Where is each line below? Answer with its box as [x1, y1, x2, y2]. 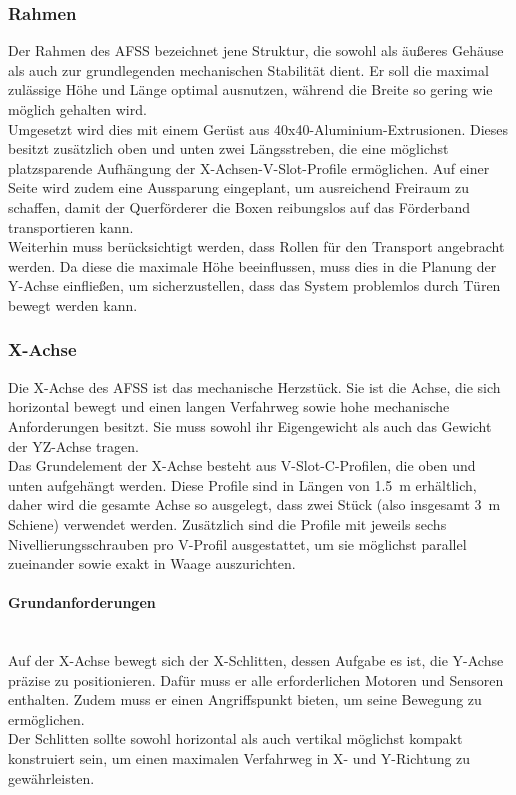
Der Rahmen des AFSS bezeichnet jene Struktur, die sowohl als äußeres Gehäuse [8, 40, 504, 61]
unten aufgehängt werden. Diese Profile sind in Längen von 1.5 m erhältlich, [8, 474, 477, 495]
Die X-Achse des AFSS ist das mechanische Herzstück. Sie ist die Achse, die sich [8, 376, 501, 397]
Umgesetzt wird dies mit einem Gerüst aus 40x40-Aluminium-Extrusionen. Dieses [8, 118, 509, 139]
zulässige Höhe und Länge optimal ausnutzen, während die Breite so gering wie [8, 79, 493, 100]
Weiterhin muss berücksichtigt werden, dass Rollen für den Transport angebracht [8, 236, 505, 257]
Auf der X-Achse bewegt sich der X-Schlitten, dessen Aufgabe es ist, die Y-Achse [8, 650, 504, 671]
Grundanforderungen [8, 592, 156, 613]
